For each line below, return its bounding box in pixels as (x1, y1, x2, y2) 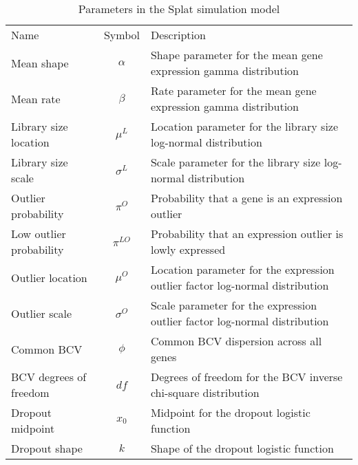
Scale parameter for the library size (150, 154, 321, 170)
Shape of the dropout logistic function (150, 440, 334, 456)
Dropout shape (11, 440, 83, 456)
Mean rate (11, 90, 61, 107)
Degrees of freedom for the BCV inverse (150, 369, 343, 385)
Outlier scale (11, 305, 72, 321)
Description (150, 27, 206, 43)
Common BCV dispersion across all (150, 333, 322, 349)
